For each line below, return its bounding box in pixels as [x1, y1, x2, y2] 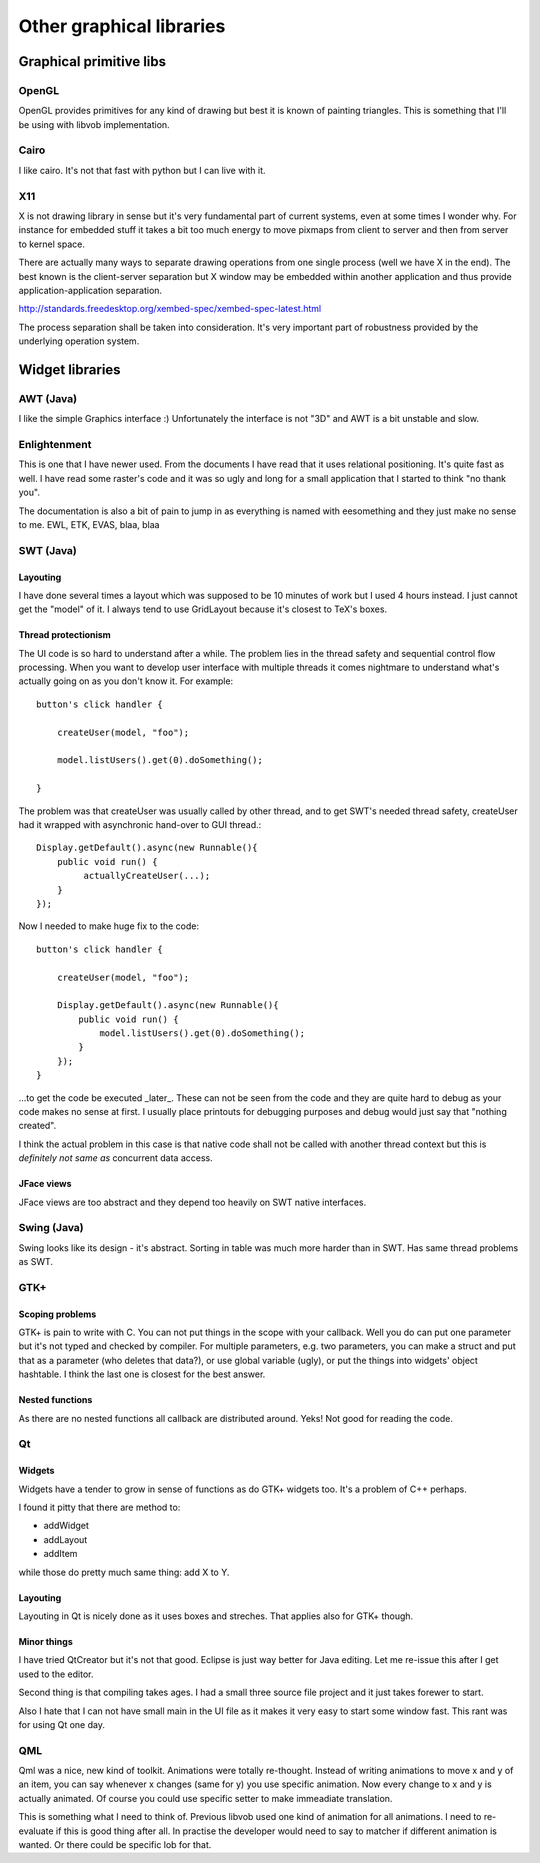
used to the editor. [18, 1668, 94, 1680]
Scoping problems [18, 1308, 97, 1320]
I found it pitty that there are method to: [18, 1501, 181, 1513]
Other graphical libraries [18, 15, 226, 37]
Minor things [18, 1635, 74, 1647]
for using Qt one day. [18, 1718, 105, 1730]
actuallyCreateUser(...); [83, 870, 211, 882]
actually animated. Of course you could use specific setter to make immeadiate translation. [18, 1792, 393, 1804]
